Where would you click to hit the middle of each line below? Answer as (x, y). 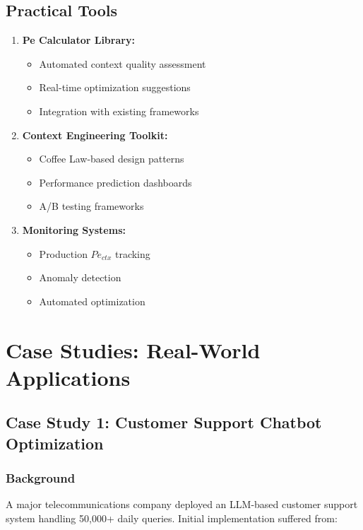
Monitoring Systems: (74, 229)
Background (41, 477)
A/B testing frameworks (91, 206)
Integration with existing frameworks (119, 111)
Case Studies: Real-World (133, 349)
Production (63, 253)
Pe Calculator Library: (78, 40)
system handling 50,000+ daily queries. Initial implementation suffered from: (172, 518)
